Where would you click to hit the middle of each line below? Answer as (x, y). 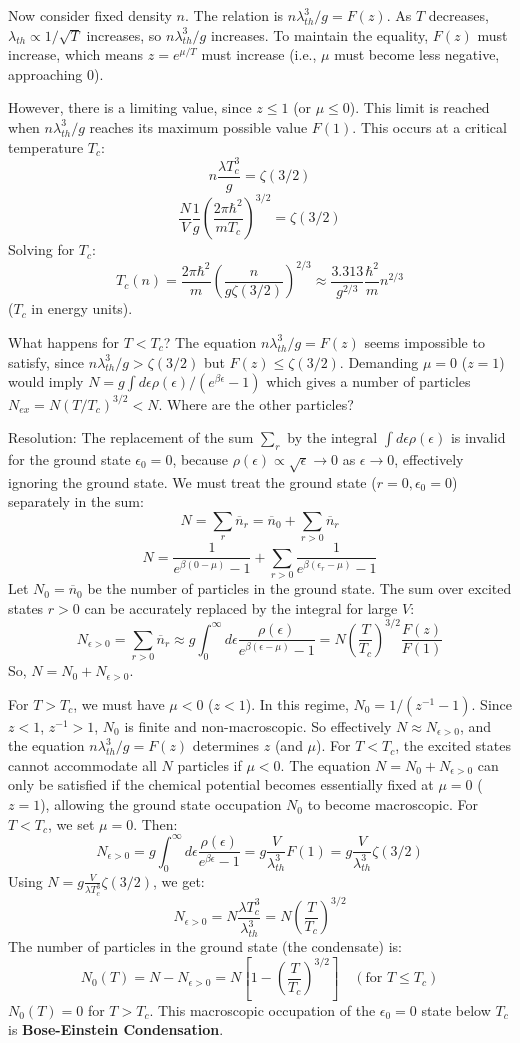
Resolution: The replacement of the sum (131, 437)
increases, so (124, 34)
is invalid (478, 437)
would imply (46, 381)
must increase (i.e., (259, 54)
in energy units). (82, 308)
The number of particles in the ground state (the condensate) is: (205, 946)
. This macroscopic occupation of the (262, 1009)
